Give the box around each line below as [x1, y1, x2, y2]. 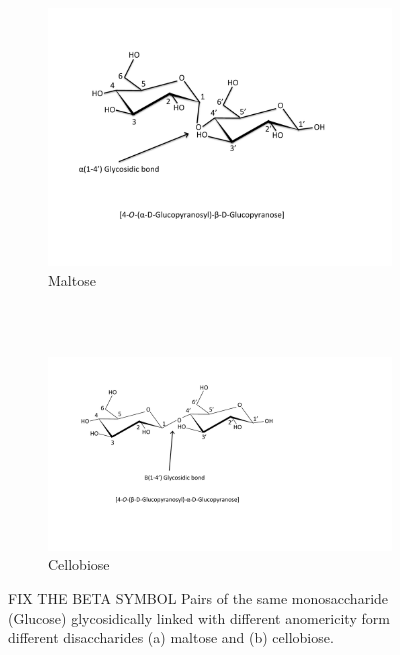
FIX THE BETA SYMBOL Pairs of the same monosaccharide [8, 588, 389, 609]
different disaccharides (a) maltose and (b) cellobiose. [8, 627, 334, 648]
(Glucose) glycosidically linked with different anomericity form [8, 607, 390, 628]
